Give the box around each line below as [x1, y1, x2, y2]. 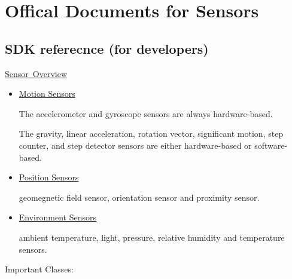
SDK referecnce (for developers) [5, 39, 209, 57]
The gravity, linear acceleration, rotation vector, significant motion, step [19, 127, 284, 140]
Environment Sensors [19, 211, 96, 223]
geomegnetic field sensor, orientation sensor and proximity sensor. [19, 191, 260, 203]
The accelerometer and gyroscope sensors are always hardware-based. [19, 107, 273, 119]
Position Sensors [19, 171, 79, 183]
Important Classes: [5, 263, 74, 275]
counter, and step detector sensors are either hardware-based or [19, 139, 252, 151]
